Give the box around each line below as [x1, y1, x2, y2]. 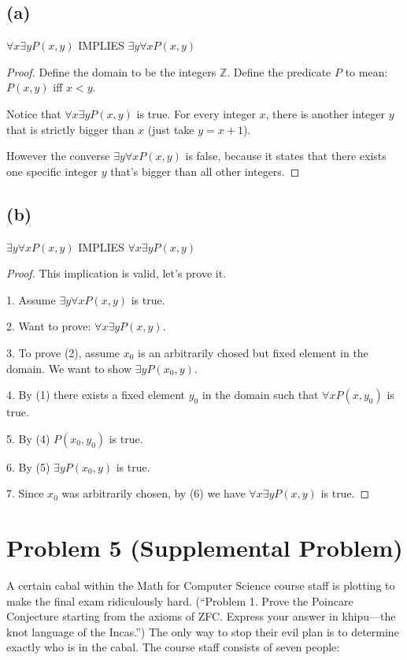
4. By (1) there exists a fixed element [6, 386, 186, 403]
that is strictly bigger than [6, 121, 135, 137]
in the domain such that [202, 386, 319, 403]
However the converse [6, 147, 110, 164]
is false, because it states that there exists [185, 147, 387, 164]
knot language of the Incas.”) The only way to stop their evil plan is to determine [6, 623, 399, 639]
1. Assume [6, 291, 56, 308]
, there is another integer [265, 105, 386, 121]
